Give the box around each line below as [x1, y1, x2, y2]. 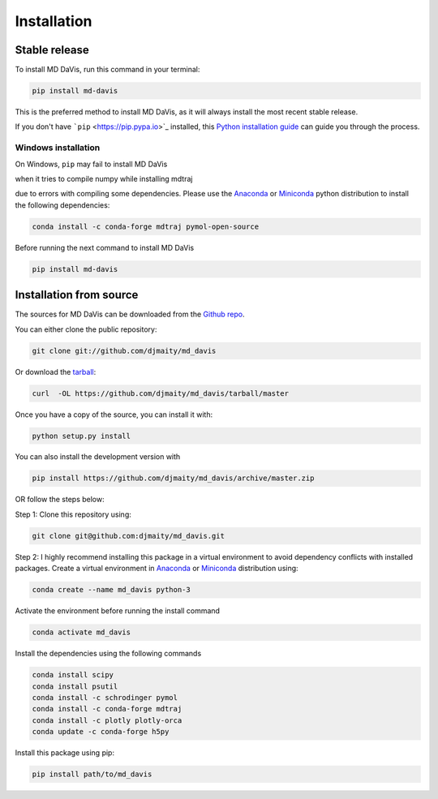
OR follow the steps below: [15, 495, 105, 505]
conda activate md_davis [32, 628, 131, 637]
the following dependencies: [15, 200, 110, 210]
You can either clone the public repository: [15, 324, 157, 334]
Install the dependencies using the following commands [15, 649, 202, 659]
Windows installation [15, 142, 101, 153]
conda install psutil [32, 681, 118, 691]
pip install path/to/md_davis [32, 770, 152, 779]
